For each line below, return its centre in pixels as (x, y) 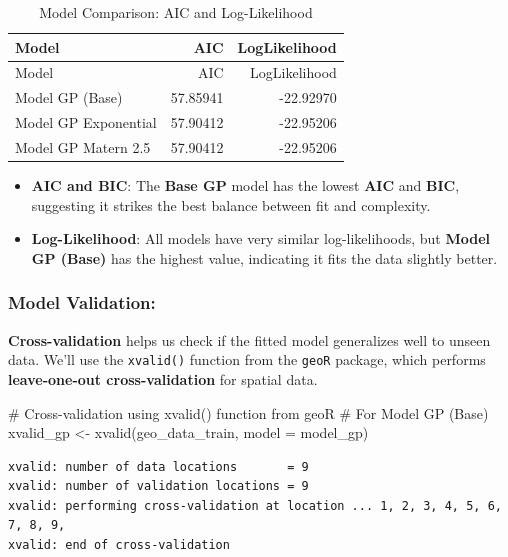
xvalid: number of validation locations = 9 (158, 486)
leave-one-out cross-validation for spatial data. (163, 378)
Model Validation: (82, 302)
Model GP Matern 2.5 (83, 146)
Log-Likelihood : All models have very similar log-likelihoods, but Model (261, 238)
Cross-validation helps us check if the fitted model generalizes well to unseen (249, 339)
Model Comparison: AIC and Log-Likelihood (176, 12)
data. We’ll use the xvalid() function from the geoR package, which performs (247, 359)
